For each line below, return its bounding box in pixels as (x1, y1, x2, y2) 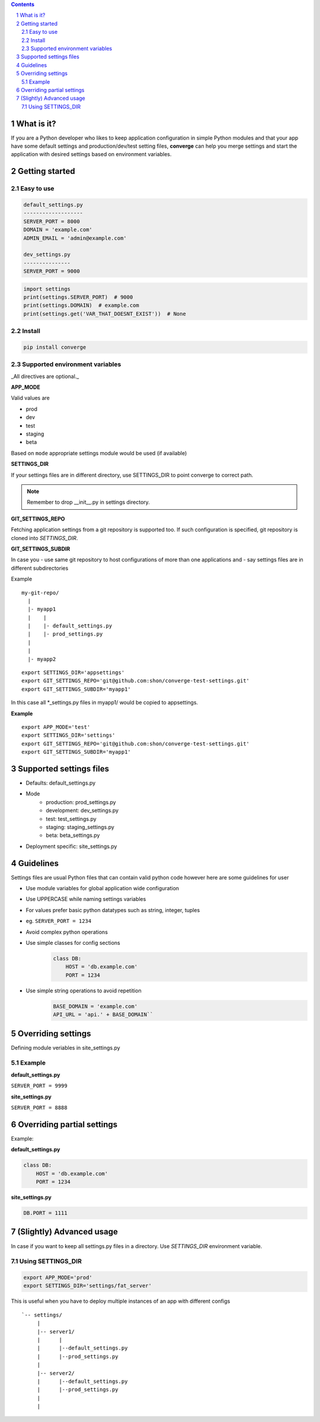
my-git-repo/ (21, 589, 59, 596)
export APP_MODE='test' (21, 723, 91, 730)
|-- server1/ (37, 1328, 75, 1335)
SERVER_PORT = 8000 (23, 218, 80, 225)
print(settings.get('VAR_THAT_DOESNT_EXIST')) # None (23, 310, 186, 317)
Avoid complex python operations (25, 928, 108, 935)
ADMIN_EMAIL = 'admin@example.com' (23, 234, 127, 242)
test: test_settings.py (46, 815, 97, 822)
